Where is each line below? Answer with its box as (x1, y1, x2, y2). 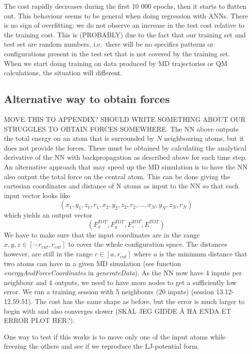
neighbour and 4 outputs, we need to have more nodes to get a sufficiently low (4, 277, 237, 287)
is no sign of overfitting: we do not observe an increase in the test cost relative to (4, 20, 245, 30)
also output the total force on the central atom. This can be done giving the (4, 171, 231, 181)
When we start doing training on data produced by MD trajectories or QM (4, 58, 228, 68)
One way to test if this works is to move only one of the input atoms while (4, 331, 226, 341)
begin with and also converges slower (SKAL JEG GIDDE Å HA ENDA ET (4, 305, 231, 316)
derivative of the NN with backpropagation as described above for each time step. (4, 152, 247, 162)
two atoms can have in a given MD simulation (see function (4, 258, 181, 268)
